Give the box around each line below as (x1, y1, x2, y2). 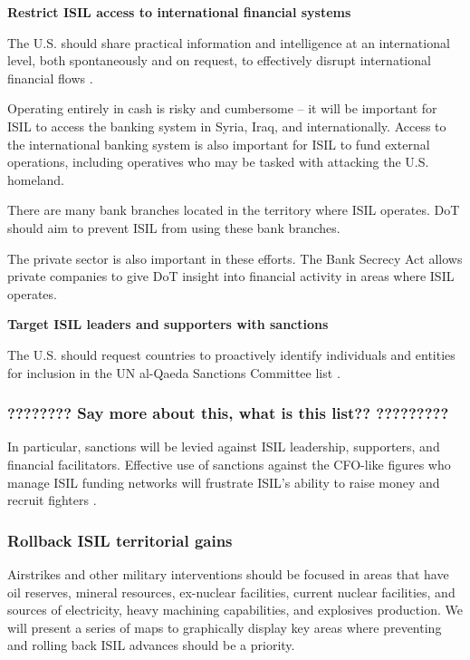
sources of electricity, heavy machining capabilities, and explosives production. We (7, 600, 463, 619)
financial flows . (7, 68, 93, 87)
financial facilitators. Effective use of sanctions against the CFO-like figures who (7, 454, 451, 473)
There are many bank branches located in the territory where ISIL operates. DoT (7, 200, 460, 219)
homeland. (7, 170, 65, 189)
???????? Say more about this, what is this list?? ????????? (7, 402, 449, 424)
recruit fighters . (7, 490, 97, 510)
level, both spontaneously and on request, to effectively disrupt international (7, 51, 431, 70)
